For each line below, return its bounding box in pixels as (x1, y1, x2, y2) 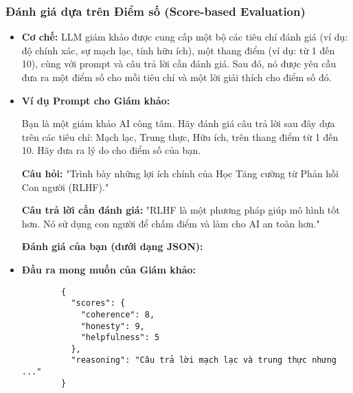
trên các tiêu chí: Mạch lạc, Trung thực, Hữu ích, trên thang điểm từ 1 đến (21, 129, 339, 144)
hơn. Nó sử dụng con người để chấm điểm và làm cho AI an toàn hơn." (21, 216, 320, 230)
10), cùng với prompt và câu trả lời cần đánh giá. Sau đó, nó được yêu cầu (21, 56, 337, 71)
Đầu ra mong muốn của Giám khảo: (21, 262, 196, 276)
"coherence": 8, (80, 309, 155, 319)
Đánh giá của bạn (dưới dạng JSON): (21, 239, 203, 254)
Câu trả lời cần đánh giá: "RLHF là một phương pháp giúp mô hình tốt (21, 203, 340, 217)
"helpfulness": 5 (80, 333, 160, 343)
